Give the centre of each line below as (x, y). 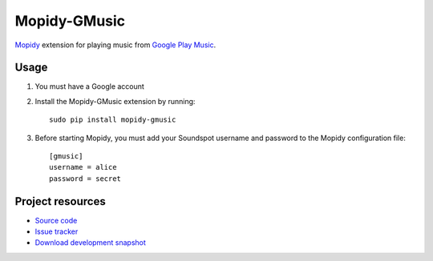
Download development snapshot (90, 243)
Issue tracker (57, 231)
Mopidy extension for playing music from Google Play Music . (115, 45)
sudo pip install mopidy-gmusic (113, 120)
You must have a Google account (89, 86)
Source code (56, 220)
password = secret (85, 179)
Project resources (60, 201)
